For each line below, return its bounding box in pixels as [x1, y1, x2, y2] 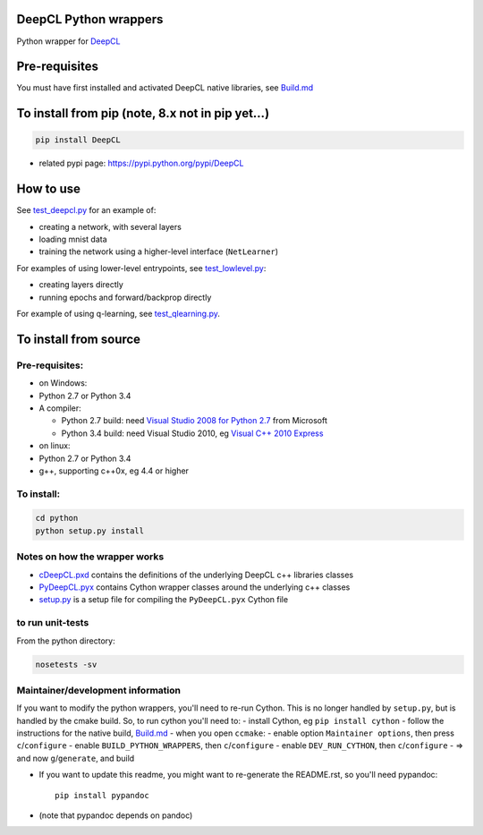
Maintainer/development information [16, 684, 181, 696]
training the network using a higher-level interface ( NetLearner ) [38, 246, 279, 257]
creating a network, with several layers [38, 221, 182, 232]
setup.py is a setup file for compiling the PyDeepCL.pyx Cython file [38, 594, 289, 605]
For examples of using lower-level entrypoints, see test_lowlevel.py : [16, 262, 267, 273]
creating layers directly [38, 279, 124, 290]
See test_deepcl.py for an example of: [16, 205, 157, 216]
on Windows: [38, 378, 88, 388]
